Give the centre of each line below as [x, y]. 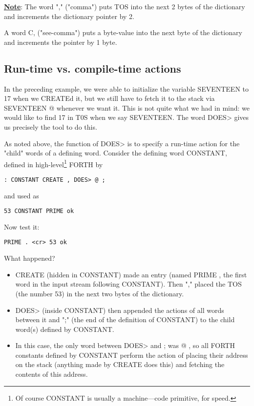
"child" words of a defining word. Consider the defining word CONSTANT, [116, 153]
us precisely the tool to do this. [51, 126]
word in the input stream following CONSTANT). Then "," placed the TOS [128, 284]
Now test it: [22, 226]
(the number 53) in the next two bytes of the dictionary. [100, 293]
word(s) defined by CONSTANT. [65, 329]
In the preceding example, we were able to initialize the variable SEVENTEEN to [126, 88]
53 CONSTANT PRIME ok [39, 211]
